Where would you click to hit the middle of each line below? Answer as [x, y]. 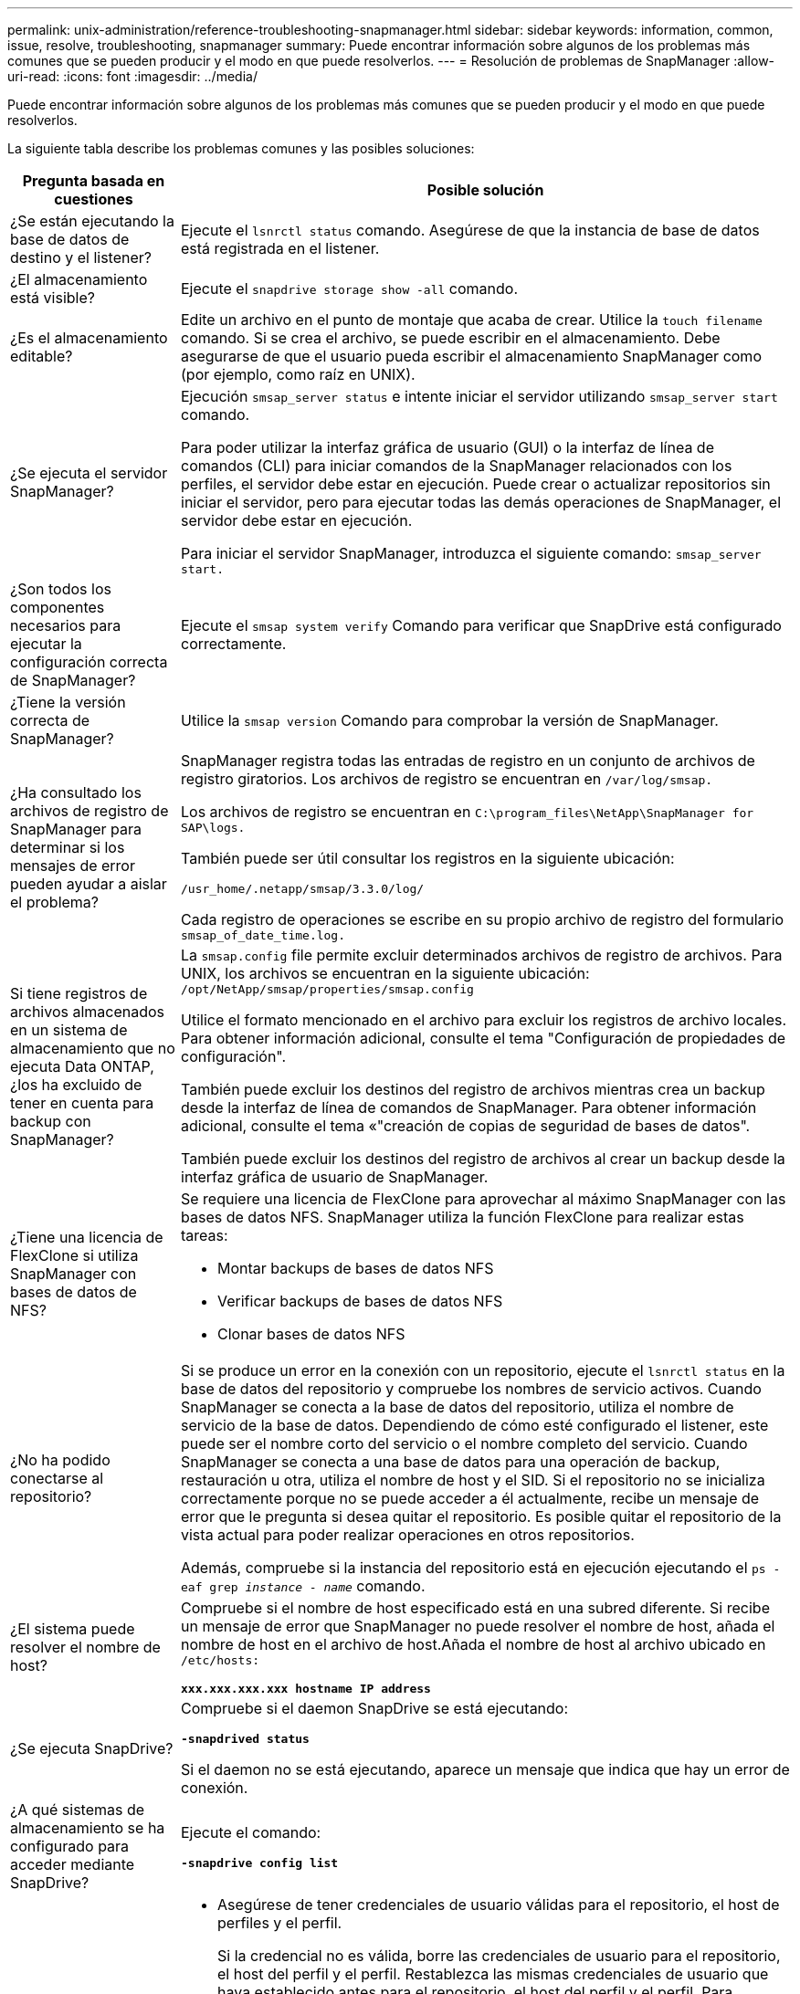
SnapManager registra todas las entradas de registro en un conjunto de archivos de [468, 761]
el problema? [55, 902]
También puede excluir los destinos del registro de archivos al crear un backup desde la [483, 1159]
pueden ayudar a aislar [89, 883]
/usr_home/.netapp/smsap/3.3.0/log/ [303, 889]
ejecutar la [46, 644]
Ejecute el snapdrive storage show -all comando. [350, 289]
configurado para [70, 1846]
